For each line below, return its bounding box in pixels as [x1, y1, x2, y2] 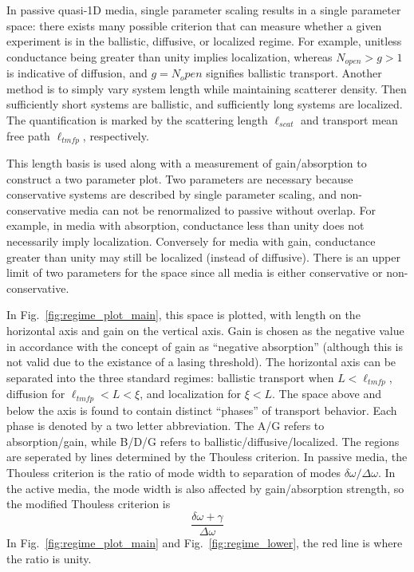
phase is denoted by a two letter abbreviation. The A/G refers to [6, 417, 325, 434]
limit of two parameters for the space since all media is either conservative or [6, 264, 383, 281]
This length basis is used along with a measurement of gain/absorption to [6, 155, 367, 172]
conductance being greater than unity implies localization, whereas [6, 48, 333, 65]
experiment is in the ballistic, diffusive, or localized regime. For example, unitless [6, 33, 402, 49]
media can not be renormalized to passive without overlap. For [69, 201, 376, 218]
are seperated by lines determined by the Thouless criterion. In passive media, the [6, 448, 408, 465]
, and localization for [140, 385, 242, 402]
